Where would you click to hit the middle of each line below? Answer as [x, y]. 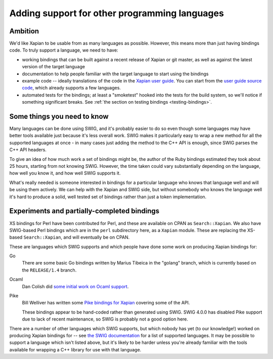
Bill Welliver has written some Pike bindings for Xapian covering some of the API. [106, 303]
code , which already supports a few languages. [72, 88]
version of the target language [54, 67]
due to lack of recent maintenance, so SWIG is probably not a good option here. [105, 319]
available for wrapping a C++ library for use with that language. [75, 349]
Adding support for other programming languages [117, 13]
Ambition [24, 31]
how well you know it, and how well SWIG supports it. [65, 173]
